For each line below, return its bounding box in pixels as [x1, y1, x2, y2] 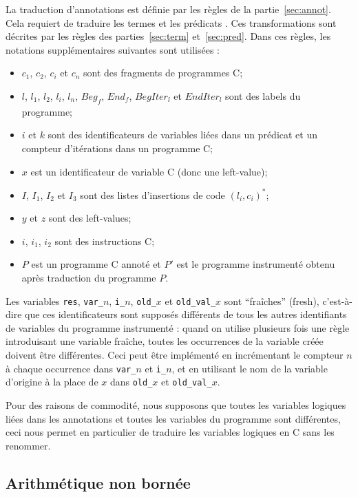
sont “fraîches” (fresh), [224, 293, 319, 308]
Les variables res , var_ [6, 293, 103, 308]
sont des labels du [225, 88, 301, 103]
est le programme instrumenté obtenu [176, 257, 335, 271]
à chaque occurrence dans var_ [6, 361, 136, 375]
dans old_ [109, 374, 153, 389]
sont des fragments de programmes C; [83, 65, 243, 80]
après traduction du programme [21, 271, 156, 285]
